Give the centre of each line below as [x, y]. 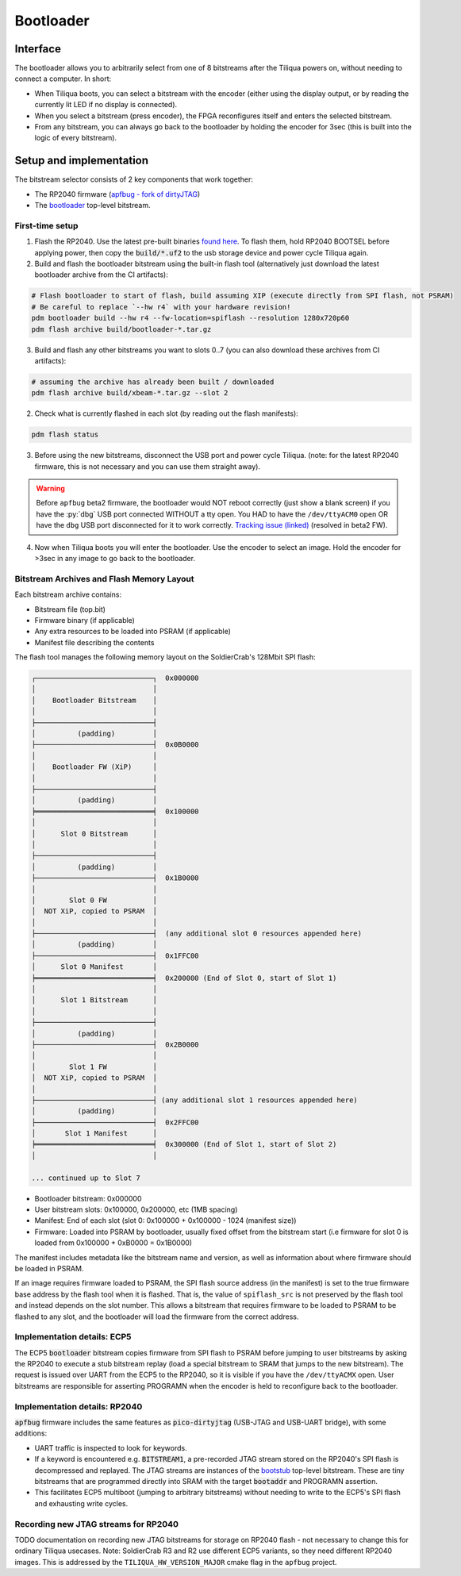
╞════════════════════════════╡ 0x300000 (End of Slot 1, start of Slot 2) [184, 1144]
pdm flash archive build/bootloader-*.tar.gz [121, 329]
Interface [38, 49]
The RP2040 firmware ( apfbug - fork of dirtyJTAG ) [117, 194]
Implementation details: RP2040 [79, 1406]
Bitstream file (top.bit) [70, 609]
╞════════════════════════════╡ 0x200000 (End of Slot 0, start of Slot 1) [184, 978]
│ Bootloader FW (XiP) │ [94, 767]
